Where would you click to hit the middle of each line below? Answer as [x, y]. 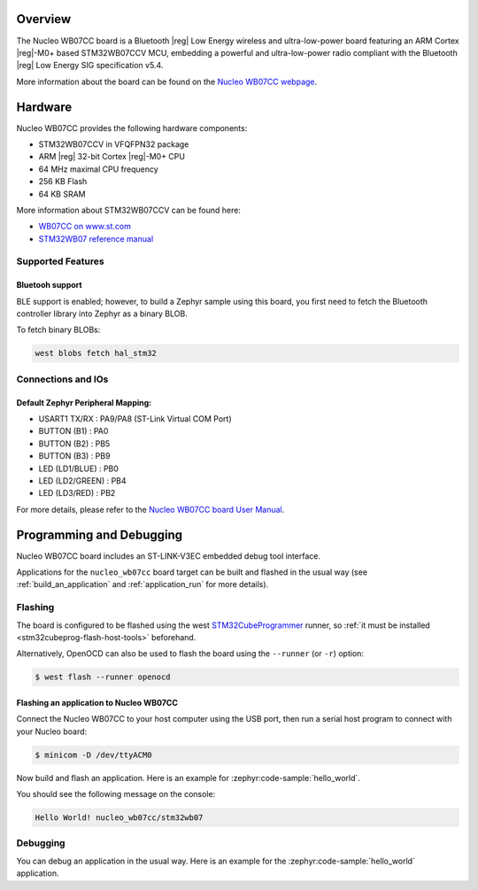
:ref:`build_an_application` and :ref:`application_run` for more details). [143, 584]
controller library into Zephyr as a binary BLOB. [102, 313]
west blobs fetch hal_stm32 [96, 353]
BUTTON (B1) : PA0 [73, 431]
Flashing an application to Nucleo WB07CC [97, 702]
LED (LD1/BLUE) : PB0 [79, 468]
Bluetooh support [50, 285]
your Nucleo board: [52, 731]
